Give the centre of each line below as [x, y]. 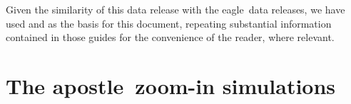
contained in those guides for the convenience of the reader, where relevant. [170, 37]
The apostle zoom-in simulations [171, 85]
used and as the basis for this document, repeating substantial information [169, 23]
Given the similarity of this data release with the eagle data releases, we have [175, 9]
